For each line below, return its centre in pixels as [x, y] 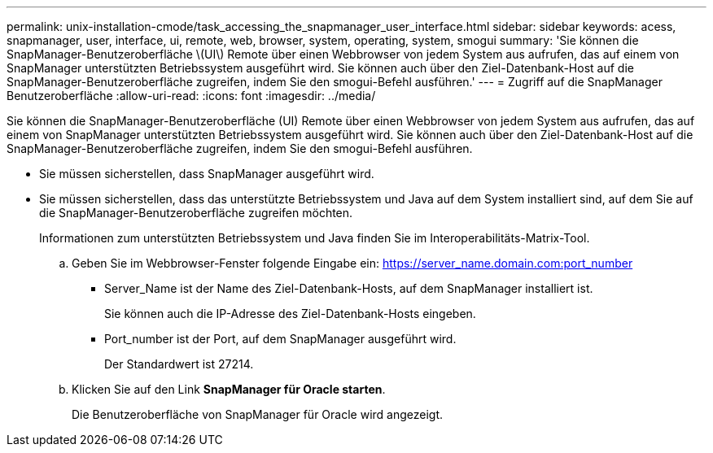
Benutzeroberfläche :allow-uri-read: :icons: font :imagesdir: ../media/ [191, 96]
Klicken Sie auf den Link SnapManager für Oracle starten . [229, 389]
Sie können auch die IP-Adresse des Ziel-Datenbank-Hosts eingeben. [290, 314]
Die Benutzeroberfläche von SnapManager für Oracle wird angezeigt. [258, 414]
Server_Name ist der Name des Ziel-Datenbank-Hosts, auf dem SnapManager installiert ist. [349, 288]
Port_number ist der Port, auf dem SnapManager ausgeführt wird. [280, 339]
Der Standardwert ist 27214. [179, 364]
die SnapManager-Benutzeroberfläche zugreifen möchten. [196, 213]
